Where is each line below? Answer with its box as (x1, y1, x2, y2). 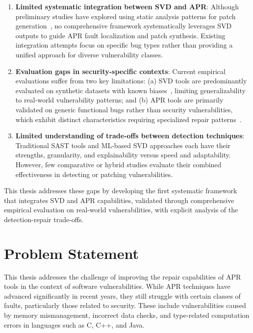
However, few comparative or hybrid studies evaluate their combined (15, 159, 222, 169)
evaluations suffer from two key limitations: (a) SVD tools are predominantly (15, 76, 247, 86)
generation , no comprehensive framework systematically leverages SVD (15, 21, 232, 31)
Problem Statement (4, 243, 139, 263)
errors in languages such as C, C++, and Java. (4, 319, 145, 330)
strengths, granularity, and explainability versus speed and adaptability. (15, 150, 231, 160)
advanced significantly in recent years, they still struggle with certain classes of (4, 290, 241, 301)
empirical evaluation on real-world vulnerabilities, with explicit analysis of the (4, 205, 238, 215)
